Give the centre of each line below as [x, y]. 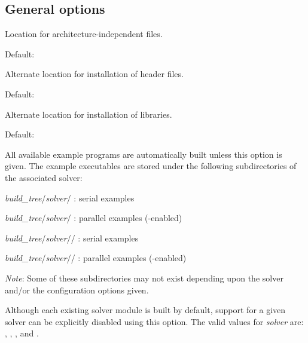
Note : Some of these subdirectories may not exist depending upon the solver [144, 278]
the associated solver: [44, 177]
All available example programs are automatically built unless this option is [144, 154]
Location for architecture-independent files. [84, 34]
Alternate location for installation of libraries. [89, 114]
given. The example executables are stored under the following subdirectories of [151, 166]
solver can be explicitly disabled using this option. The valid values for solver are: [154, 321]
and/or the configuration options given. [77, 290]
